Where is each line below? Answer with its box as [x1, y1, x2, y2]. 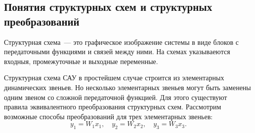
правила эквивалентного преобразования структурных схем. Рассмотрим [4, 101, 221, 112]
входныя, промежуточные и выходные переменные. [4, 56, 158, 66]
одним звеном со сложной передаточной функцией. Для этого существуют [4, 92, 227, 102]
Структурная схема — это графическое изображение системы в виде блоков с [4, 36, 239, 47]
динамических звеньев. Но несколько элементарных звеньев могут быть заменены [4, 82, 251, 92]
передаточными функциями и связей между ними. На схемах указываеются [4, 46, 230, 57]
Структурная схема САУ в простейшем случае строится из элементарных [4, 72, 224, 83]
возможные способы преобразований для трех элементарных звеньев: [4, 111, 213, 121]
